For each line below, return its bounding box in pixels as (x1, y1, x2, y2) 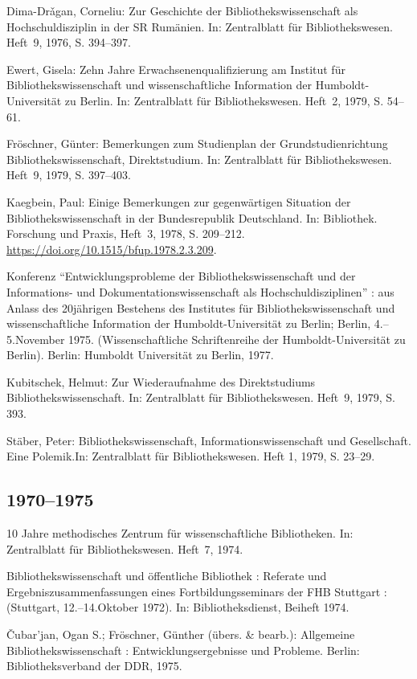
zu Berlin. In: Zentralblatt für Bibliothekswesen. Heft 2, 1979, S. (64, 92, 384, 108)
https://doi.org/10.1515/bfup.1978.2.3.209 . (6, 240, 217, 257)
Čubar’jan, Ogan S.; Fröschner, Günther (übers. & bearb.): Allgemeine (6, 626, 355, 643)
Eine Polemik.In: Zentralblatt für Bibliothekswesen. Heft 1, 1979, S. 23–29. (6, 448, 375, 464)
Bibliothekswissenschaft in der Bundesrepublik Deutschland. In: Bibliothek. (6, 209, 378, 226)
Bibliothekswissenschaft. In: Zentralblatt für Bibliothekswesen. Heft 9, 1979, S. (6, 389, 395, 406)
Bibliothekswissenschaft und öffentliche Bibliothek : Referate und (6, 567, 327, 584)
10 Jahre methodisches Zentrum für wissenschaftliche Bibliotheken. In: (6, 525, 354, 542)
